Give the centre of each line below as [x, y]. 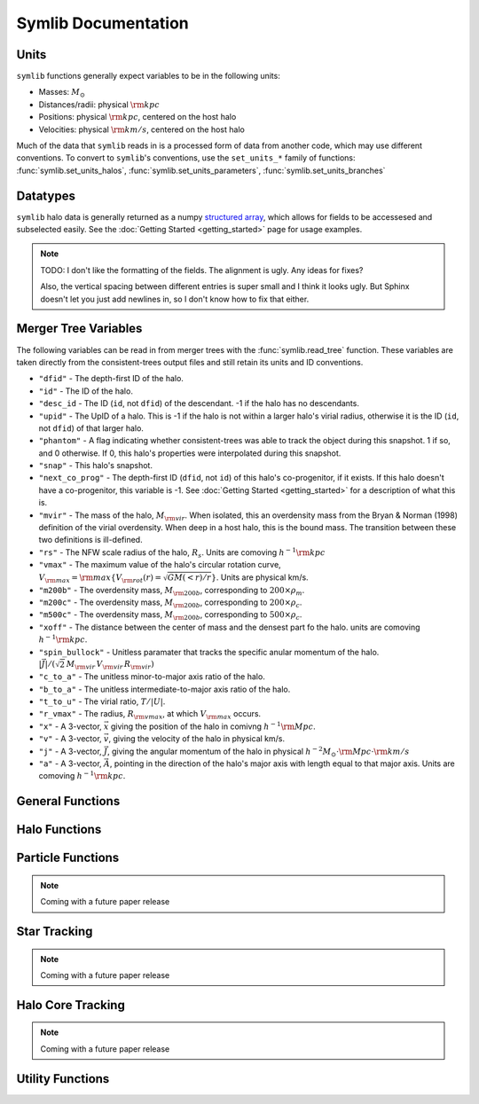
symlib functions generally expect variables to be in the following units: [149, 76]
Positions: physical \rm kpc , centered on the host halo [137, 117]
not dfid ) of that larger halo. [91, 428]
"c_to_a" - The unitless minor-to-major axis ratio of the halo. [152, 677]
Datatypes [46, 196]
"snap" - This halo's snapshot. [95, 466]
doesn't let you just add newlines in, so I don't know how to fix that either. [175, 299]
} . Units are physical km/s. [260, 577]
